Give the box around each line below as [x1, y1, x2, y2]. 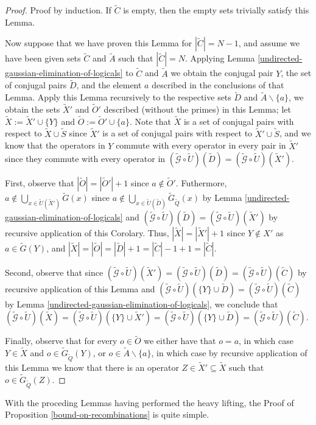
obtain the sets [5, 103, 60, 116]
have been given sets [5, 52, 81, 65]
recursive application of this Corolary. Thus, [5, 226, 169, 239]
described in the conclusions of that [152, 79, 284, 91]
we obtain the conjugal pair [170, 66, 273, 79]
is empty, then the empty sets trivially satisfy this [123, 4, 309, 16]
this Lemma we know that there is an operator [5, 361, 179, 374]
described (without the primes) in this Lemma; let [104, 103, 291, 116]
